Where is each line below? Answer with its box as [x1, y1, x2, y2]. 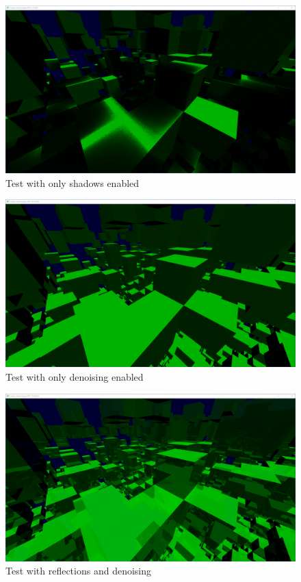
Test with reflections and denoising [5, 564, 151, 578]
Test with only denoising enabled [5, 370, 144, 384]
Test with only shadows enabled [5, 175, 140, 190]
